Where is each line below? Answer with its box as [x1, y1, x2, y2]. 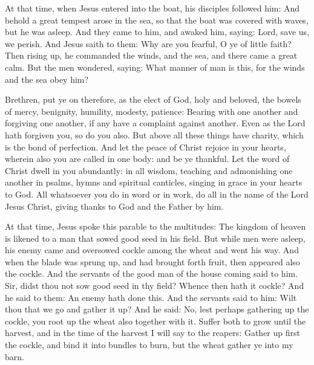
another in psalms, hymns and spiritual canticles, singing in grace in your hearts [5, 176, 303, 189]
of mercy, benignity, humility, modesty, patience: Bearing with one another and [5, 105, 298, 117]
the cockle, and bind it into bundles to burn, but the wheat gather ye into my [5, 338, 293, 351]
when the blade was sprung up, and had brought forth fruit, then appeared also [5, 255, 300, 268]
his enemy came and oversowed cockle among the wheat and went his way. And [5, 244, 299, 256]
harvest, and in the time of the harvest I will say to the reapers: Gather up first [5, 326, 300, 339]
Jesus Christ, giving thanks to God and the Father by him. [5, 199, 224, 212]
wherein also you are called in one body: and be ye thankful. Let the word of [5, 152, 290, 165]
